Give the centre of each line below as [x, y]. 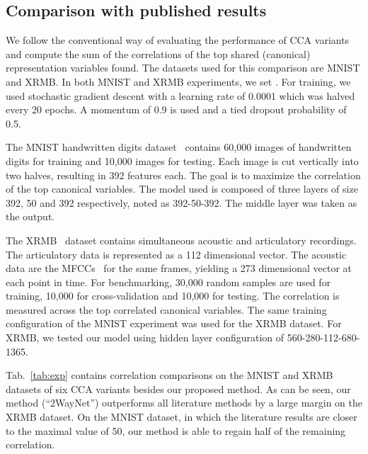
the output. [30, 216]
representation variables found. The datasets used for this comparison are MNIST [183, 68]
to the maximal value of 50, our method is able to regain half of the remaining [176, 430]
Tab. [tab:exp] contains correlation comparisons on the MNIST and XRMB [169, 375]
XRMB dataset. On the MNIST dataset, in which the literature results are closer [182, 417]
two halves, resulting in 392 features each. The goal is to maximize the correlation [183, 175]
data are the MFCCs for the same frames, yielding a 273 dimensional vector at [179, 268]
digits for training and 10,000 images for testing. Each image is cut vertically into [182, 160]
